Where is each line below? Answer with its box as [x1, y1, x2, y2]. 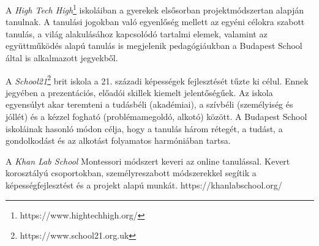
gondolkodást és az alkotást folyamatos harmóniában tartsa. [6, 134, 231, 147]
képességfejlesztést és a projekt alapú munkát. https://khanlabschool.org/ [6, 179, 282, 192]
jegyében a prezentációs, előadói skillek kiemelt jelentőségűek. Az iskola [6, 86, 273, 99]
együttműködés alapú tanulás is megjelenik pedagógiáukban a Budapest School [6, 39, 302, 52]
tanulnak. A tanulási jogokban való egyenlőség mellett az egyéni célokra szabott [6, 15, 305, 28]
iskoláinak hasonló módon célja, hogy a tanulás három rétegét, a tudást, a [6, 122, 283, 135]
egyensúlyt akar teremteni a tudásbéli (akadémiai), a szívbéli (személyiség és [6, 98, 293, 111]
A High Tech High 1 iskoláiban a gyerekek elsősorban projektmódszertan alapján [6, 2, 304, 16]
